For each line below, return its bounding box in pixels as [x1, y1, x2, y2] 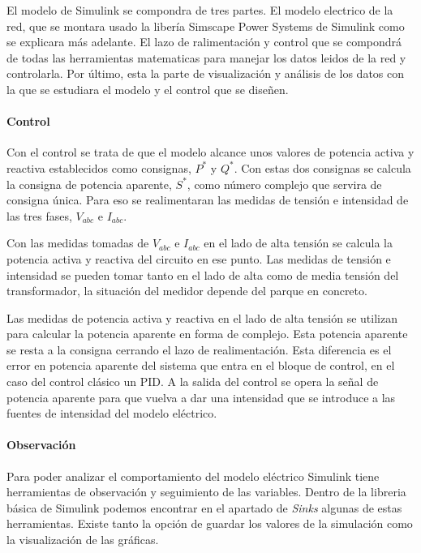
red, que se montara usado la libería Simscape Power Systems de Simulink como [6, 17, 405, 34]
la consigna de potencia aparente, [6, 175, 172, 192]
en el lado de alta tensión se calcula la [204, 234, 393, 251]
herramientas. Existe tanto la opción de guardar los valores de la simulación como [6, 515, 413, 532]
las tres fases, [6, 207, 72, 224]
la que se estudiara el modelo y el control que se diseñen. [6, 80, 289, 97]
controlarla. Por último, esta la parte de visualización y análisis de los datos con [6, 65, 405, 82]
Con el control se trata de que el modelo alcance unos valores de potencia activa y [6, 144, 415, 161]
